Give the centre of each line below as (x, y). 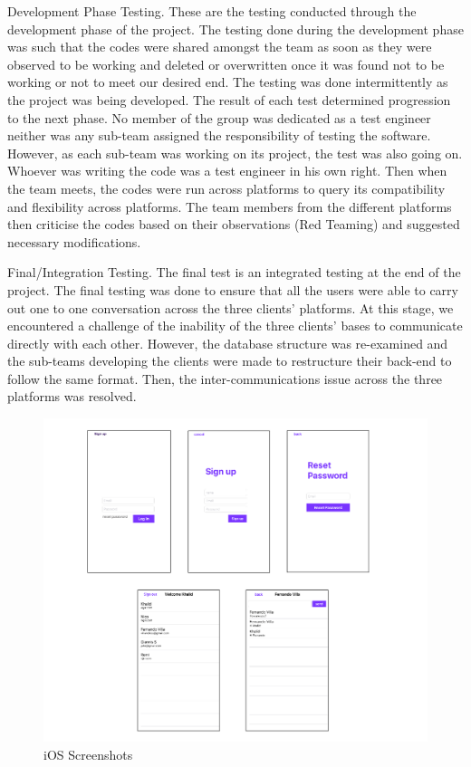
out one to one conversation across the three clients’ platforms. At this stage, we (231, 307)
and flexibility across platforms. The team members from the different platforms (230, 206)
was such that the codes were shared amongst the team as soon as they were (220, 47)
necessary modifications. (74, 241)
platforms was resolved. (72, 396)
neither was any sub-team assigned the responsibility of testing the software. (219, 135)
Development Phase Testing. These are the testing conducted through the (212, 11)
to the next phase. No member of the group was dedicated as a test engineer (219, 117)
